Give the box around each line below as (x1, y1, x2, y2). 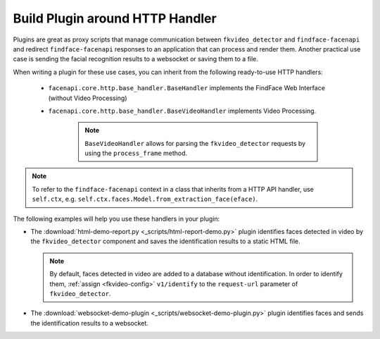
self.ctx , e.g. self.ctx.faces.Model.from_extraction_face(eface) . (32, 195, 258, 204)
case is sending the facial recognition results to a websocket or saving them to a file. (13, 55, 258, 63)
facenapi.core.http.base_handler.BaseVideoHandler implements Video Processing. (48, 106, 317, 115)
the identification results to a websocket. (30, 319, 149, 327)
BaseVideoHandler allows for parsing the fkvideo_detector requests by (84, 139, 306, 147)
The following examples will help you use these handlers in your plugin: (13, 214, 220, 223)
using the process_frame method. (84, 149, 188, 158)
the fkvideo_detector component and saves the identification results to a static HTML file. (30, 237, 300, 246)
